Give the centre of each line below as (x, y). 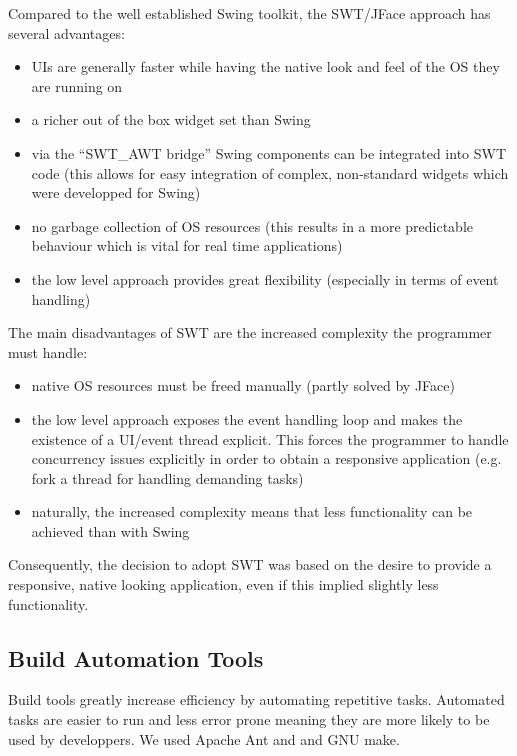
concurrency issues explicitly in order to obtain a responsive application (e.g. (266, 458)
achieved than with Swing (110, 530)
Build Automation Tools (136, 657)
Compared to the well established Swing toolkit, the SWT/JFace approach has (249, 13)
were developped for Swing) (116, 192)
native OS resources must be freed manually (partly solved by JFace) (243, 385)
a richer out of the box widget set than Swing (171, 119)
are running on (77, 85)
